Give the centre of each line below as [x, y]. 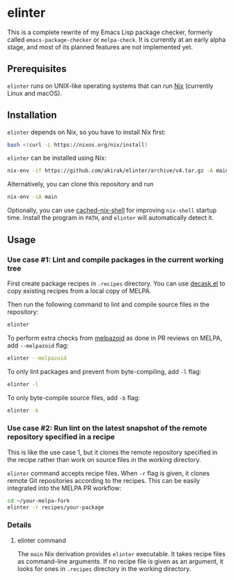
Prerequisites [37, 69]
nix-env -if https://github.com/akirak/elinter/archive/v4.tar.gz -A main [118, 171]
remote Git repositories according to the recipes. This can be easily [104, 480]
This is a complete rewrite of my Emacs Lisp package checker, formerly [110, 32]
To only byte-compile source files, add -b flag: [74, 397]
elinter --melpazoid [37, 358]
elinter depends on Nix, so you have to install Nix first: [86, 132]
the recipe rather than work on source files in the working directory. [104, 459]
